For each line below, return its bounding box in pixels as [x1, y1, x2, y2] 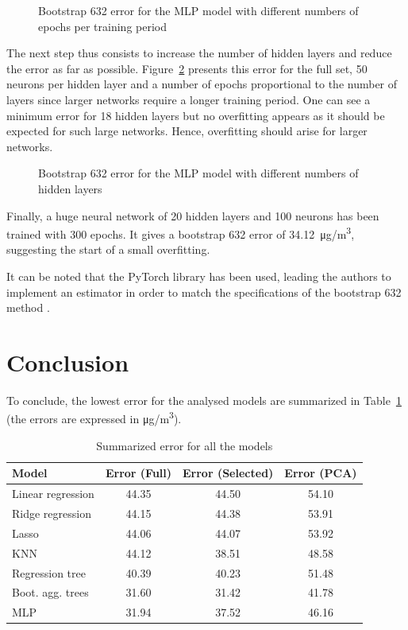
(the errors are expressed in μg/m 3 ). [6, 408, 182, 427]
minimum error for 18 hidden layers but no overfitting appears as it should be [6, 107, 385, 123]
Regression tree [12, 564, 86, 581]
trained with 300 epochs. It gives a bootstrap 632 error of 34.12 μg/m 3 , [6, 224, 355, 242]
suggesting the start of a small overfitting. [6, 241, 210, 258]
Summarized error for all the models [96, 437, 273, 453]
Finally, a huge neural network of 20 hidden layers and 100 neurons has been [6, 207, 379, 224]
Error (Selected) [183, 465, 274, 481]
